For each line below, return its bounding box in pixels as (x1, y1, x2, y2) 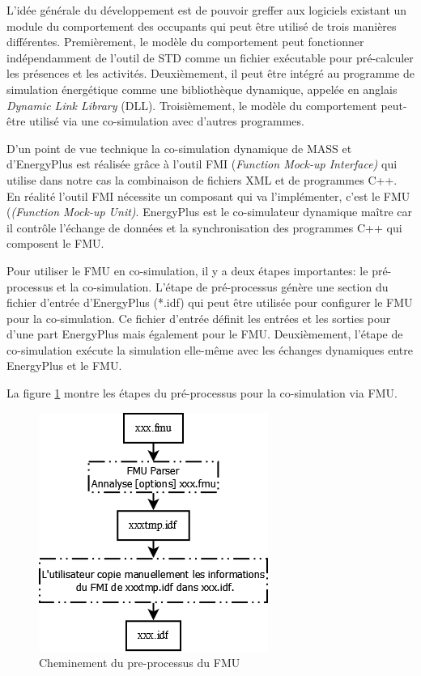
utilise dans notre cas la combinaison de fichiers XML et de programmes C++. (6, 171, 398, 188)
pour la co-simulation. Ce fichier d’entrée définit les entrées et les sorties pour (6, 309, 391, 326)
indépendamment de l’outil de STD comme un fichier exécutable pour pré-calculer (6, 49, 414, 66)
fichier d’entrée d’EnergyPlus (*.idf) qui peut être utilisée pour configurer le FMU (6, 294, 413, 311)
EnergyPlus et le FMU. (6, 357, 122, 374)
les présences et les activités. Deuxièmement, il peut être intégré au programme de (6, 65, 415, 82)
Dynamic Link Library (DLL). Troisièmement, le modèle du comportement (6, 96, 377, 113)
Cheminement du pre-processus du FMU (39, 654, 240, 671)
